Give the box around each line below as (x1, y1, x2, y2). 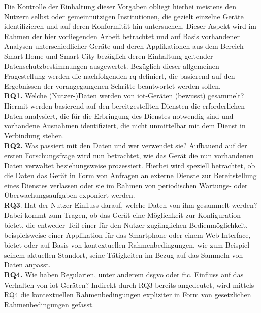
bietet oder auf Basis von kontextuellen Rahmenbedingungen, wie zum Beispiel (4, 239, 250, 250)
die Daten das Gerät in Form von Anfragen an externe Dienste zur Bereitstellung (4, 170, 257, 181)
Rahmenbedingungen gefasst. (4, 299, 94, 309)
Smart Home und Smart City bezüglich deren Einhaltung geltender (4, 50, 213, 61)
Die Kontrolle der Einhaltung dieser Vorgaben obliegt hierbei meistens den (4, 1, 237, 11)
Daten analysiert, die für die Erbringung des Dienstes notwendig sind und (4, 110, 234, 121)
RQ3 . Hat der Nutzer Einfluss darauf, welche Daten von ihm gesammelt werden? (4, 199, 257, 210)
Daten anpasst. (4, 259, 51, 270)
